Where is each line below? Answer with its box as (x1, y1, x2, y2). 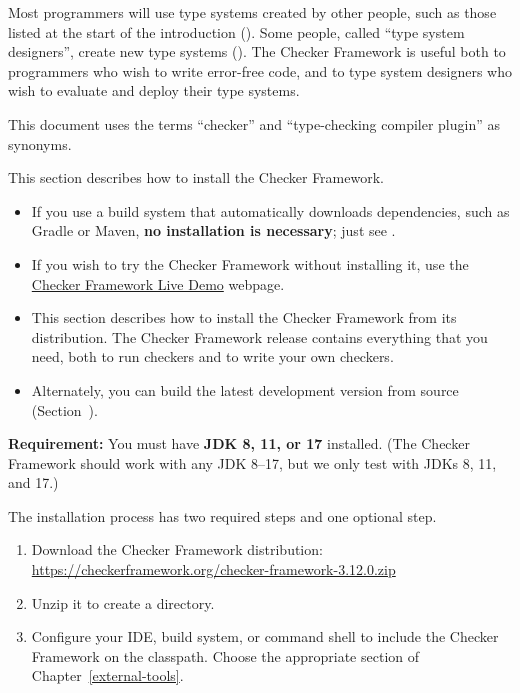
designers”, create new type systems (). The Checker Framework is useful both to (8, 41, 506, 62)
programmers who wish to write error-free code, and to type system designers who (8, 60, 512, 81)
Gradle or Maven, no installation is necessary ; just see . (31, 220, 396, 241)
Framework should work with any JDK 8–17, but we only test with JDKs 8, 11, (8, 452, 497, 473)
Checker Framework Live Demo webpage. (31, 273, 285, 294)
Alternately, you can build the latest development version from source (31, 379, 459, 400)
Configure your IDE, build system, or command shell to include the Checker (31, 626, 499, 647)
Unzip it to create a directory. (31, 592, 215, 613)
